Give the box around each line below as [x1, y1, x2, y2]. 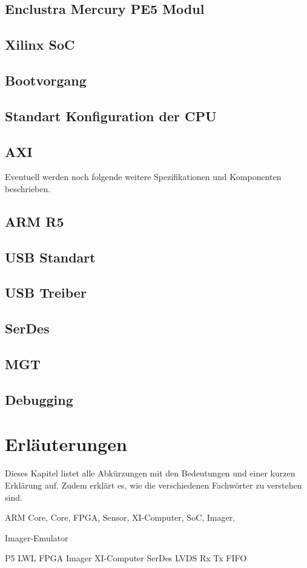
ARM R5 [5, 212, 64, 230]
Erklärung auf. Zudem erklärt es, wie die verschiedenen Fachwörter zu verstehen [5, 478, 302, 491]
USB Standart [5, 247, 96, 266]
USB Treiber [5, 283, 87, 302]
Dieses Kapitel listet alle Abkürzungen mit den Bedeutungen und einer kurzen [5, 467, 295, 479]
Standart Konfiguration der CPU [5, 106, 217, 125]
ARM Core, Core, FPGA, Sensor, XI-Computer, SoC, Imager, [5, 511, 236, 524]
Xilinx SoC [5, 35, 75, 54]
